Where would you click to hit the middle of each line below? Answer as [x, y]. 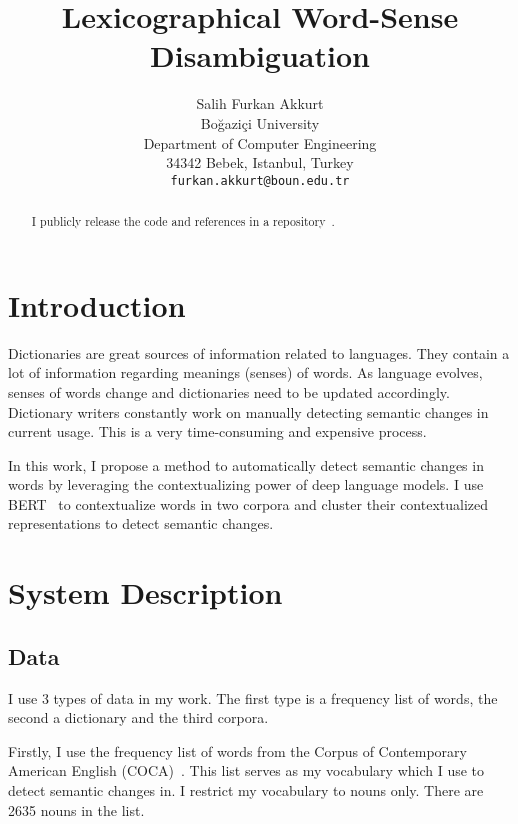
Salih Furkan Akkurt [260, 103]
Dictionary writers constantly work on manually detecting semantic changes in [248, 411]
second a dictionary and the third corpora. [138, 717]
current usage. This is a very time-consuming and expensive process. [217, 431]
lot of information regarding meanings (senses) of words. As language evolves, [245, 372]
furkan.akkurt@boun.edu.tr [260, 180]
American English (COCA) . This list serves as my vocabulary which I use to [246, 770]
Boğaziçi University [260, 122]
